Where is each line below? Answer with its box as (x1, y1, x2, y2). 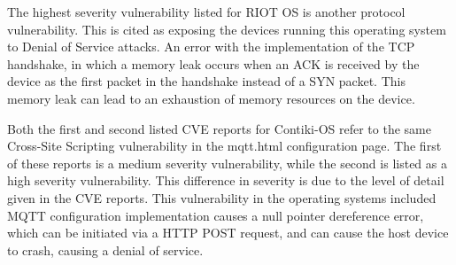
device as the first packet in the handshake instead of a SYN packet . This (7, 72, 406, 90)
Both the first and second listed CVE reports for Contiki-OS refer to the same (7, 119, 431, 137)
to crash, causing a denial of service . (7, 240, 204, 259)
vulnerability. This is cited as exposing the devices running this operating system (7, 19, 446, 38)
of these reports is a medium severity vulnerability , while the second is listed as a (7, 153, 447, 172)
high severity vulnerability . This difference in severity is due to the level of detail (7, 171, 444, 190)
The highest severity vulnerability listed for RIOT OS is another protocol (7, 3, 406, 20)
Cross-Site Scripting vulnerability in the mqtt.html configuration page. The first (7, 136, 442, 155)
